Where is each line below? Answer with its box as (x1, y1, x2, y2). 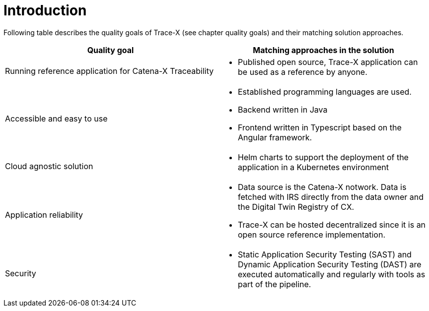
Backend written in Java (238, 104, 328, 115)
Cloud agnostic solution (5, 161, 93, 171)
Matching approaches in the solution (253, 45, 394, 55)
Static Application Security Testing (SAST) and (238, 249, 412, 259)
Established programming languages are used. (238, 86, 412, 97)
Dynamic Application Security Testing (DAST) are (238, 259, 422, 269)
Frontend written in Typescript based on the (238, 122, 402, 132)
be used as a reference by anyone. (238, 66, 367, 77)
